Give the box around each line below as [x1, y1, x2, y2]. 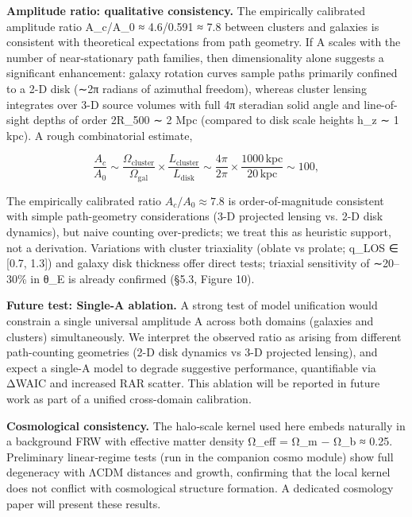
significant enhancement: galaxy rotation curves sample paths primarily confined [6, 64, 398, 81]
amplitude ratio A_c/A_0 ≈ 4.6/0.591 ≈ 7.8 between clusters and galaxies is [6, 17, 379, 34]
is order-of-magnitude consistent [228, 192, 384, 208]
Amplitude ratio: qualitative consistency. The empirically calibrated [6, 2, 366, 18]
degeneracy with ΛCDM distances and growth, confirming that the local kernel [6, 464, 391, 480]
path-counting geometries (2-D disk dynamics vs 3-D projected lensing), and [6, 344, 378, 360]
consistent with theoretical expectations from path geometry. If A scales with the [6, 33, 401, 50]
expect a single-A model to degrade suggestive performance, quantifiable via [6, 359, 376, 375]
